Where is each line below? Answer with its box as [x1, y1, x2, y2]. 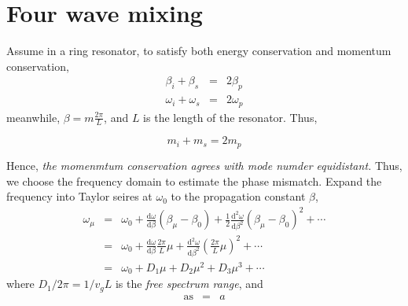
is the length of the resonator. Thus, [143, 109, 318, 125]
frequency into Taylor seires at [6, 188, 153, 205]
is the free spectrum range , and [115, 275, 263, 292]
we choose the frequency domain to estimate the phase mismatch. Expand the [6, 172, 382, 189]
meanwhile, [6, 109, 61, 125]
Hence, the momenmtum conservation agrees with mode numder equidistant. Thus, [6, 157, 402, 173]
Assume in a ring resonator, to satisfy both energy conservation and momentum [6, 42, 391, 59]
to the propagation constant [171, 188, 306, 205]
